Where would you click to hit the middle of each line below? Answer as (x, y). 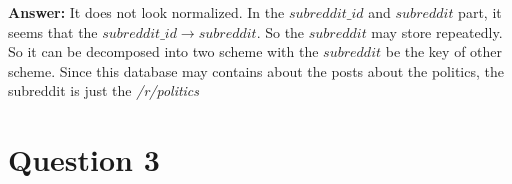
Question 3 (84, 159)
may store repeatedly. (437, 31)
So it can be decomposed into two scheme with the (163, 51)
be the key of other (444, 51)
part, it (480, 12)
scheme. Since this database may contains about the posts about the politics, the (256, 70)
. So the (280, 31)
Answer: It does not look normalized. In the (146, 12)
